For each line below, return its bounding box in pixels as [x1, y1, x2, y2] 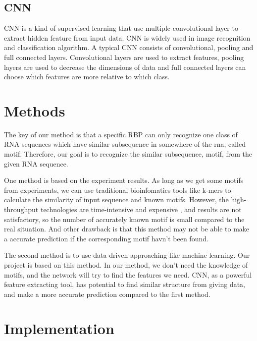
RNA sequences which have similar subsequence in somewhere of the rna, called [4, 139, 246, 149]
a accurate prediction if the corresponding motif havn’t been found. [4, 233, 208, 243]
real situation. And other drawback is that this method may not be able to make [4, 224, 250, 234]
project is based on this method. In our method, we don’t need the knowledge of [4, 260, 248, 270]
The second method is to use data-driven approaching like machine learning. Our [4, 250, 250, 260]
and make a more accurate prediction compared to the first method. [4, 288, 210, 299]
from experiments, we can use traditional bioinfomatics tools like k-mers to [4, 184, 231, 195]
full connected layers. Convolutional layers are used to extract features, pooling [4, 52, 244, 62]
